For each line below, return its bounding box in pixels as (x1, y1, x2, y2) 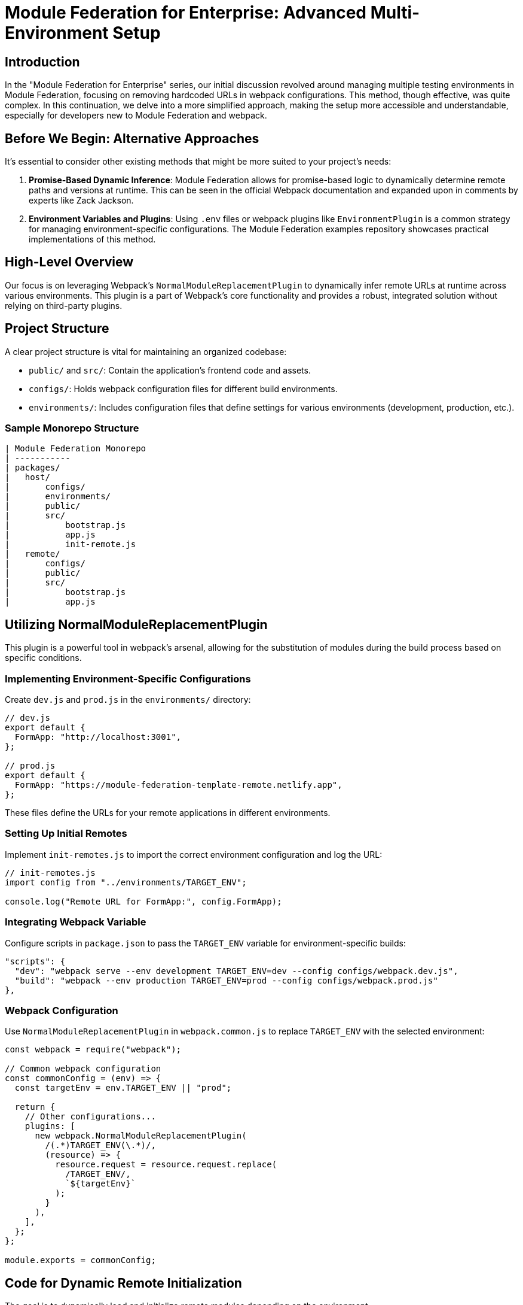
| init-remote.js (5, 539, 136, 550)
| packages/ (5, 463, 60, 473)
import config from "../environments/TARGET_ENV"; (5, 877, 247, 887)
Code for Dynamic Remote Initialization (5, 1275, 242, 1291)
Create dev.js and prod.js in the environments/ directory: (5, 694, 251, 705)
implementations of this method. (29, 234, 156, 245)
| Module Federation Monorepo (5, 444, 146, 454)
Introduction (5, 54, 80, 69)
